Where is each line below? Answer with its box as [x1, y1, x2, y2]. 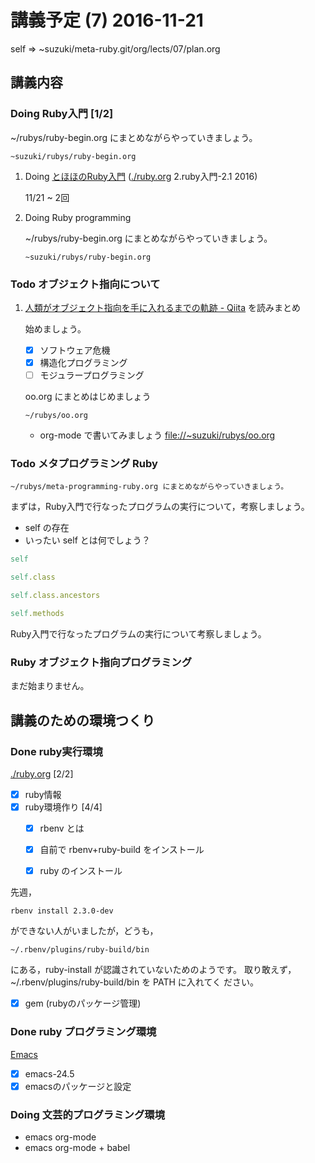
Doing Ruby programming [24, 211, 132, 223]
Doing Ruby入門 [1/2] [10, 107, 114, 121]
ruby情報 [24, 788, 62, 800]
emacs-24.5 [24, 1067, 75, 1080]
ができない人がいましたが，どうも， [10, 925, 159, 937]
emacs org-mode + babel [24, 1141, 131, 1153]
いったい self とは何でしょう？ [24, 534, 151, 546]
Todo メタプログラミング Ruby [10, 457, 158, 471]
